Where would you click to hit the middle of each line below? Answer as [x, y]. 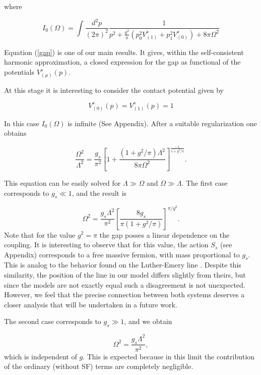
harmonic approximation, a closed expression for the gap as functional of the [122, 62]
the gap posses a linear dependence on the [165, 234]
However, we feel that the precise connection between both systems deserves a [124, 294]
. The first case [205, 183]
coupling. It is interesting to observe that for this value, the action [106, 245]
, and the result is [99, 193]
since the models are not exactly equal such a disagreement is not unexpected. [125, 284]
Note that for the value [40, 234]
